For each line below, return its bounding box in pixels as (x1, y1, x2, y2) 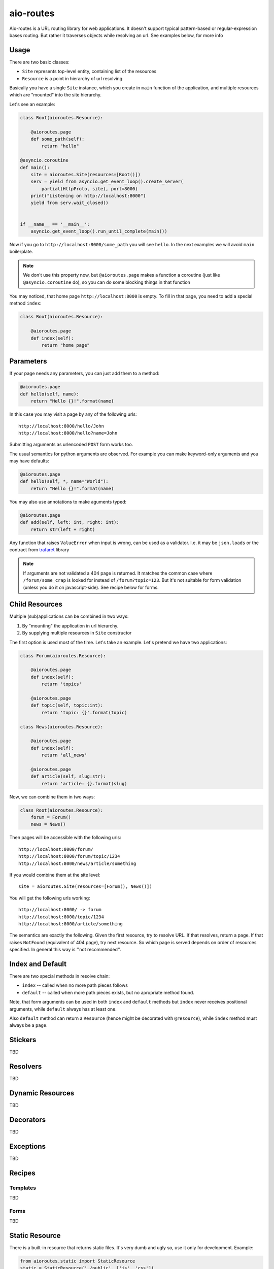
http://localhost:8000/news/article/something (18, 860, 136, 866)
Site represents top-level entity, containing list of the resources (22, 69, 157, 75)
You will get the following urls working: (9, 895, 91, 901)
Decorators (9, 1115, 46, 1124)
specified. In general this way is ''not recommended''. (9, 947, 122, 953)
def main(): (20, 164, 50, 170)
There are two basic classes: (9, 59, 70, 65)
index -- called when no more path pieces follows (22, 982, 128, 988)
